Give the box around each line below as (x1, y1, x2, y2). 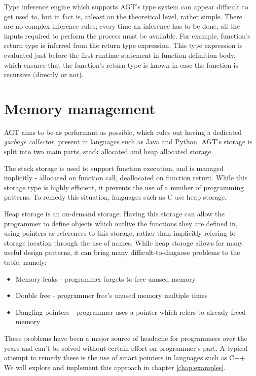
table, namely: (4, 257, 47, 267)
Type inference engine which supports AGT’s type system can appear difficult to (4, 1, 248, 11)
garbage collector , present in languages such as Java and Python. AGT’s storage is (4, 136, 253, 147)
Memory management (4, 98, 156, 118)
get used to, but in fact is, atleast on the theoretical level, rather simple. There (4, 11, 243, 21)
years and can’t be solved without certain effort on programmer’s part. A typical (4, 342, 248, 353)
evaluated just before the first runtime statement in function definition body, (4, 49, 236, 60)
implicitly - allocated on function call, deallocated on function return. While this (4, 172, 248, 183)
